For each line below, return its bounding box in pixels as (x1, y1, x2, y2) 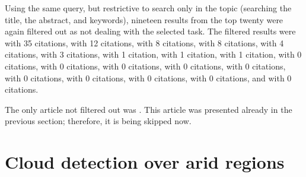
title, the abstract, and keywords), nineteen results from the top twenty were (5, 13, 283, 26)
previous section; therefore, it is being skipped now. (5, 115, 192, 127)
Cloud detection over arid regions (5, 150, 285, 174)
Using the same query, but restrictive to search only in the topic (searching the (5, 2, 292, 14)
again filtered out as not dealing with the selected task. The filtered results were (5, 25, 296, 37)
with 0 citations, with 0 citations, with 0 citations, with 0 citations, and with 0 (5, 71, 292, 84)
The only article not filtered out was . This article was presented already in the (5, 103, 292, 115)
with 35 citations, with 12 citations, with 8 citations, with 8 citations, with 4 (5, 36, 284, 49)
